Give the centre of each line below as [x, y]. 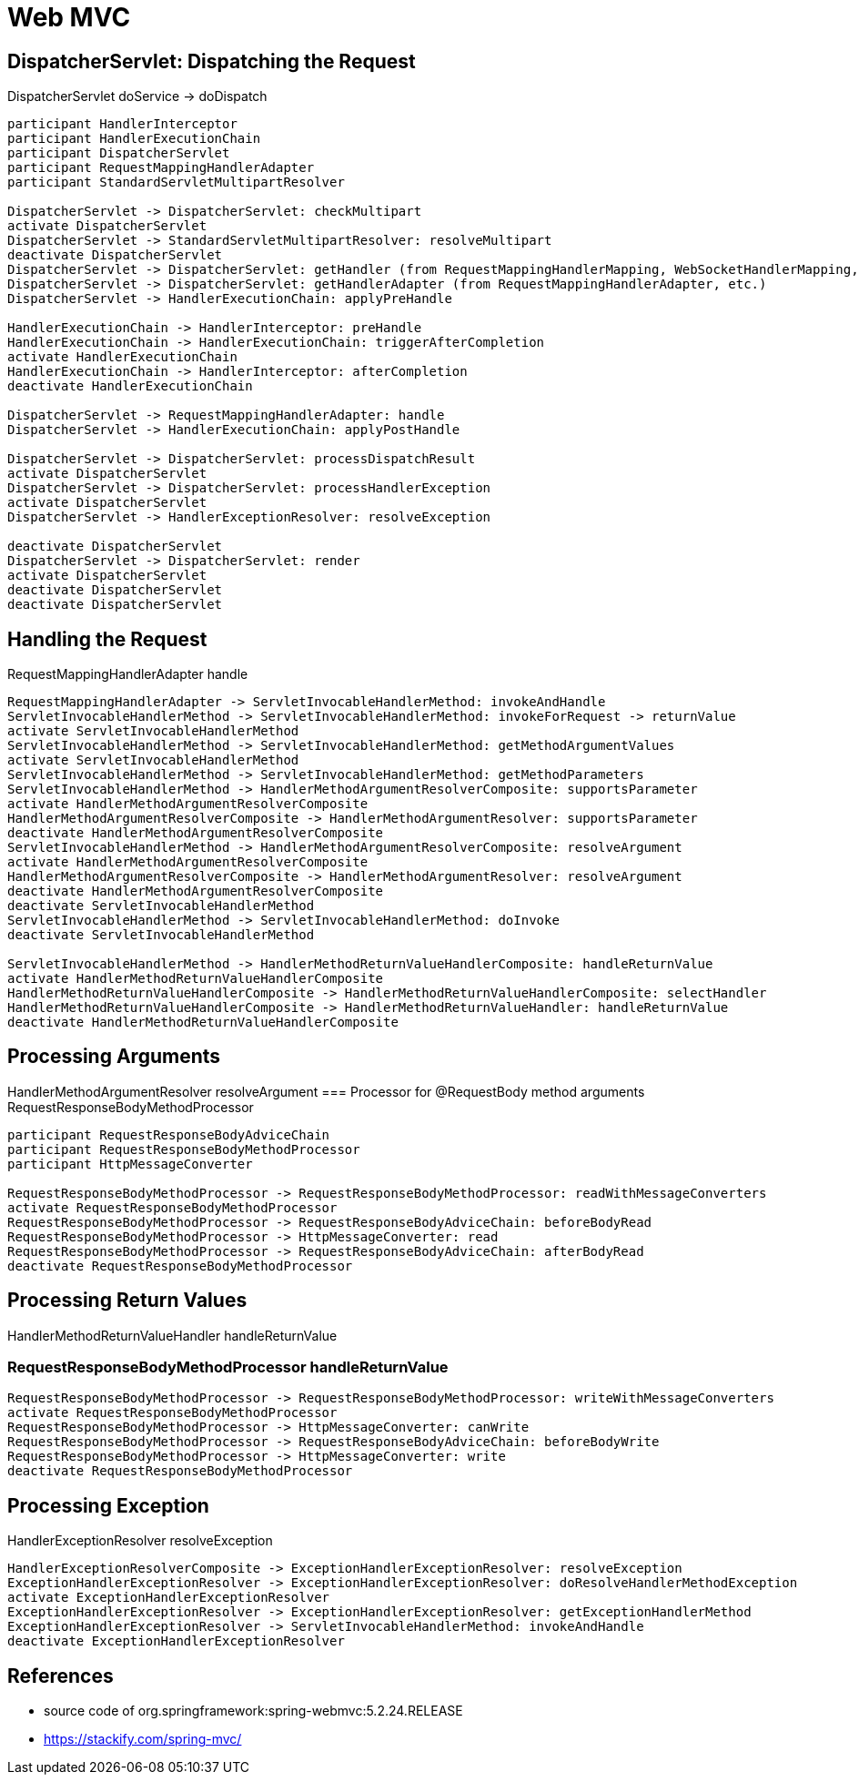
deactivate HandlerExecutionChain [130, 386]
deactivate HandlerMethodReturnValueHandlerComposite [203, 1023]
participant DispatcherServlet [119, 153]
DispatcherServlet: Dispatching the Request [212, 61]
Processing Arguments [114, 1057]
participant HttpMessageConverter [130, 1164]
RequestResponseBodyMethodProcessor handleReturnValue [228, 1367]
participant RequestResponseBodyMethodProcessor [184, 1149]
